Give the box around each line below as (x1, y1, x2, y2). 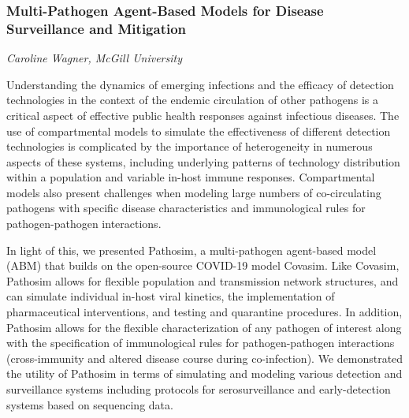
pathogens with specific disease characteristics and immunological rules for (6, 200, 366, 216)
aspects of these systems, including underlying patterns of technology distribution (6, 153, 400, 170)
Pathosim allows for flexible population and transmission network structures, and (6, 272, 399, 289)
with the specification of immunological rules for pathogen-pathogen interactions (6, 334, 395, 351)
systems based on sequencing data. (6, 396, 173, 412)
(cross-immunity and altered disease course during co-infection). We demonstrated (6, 349, 403, 366)
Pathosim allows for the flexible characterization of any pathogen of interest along (6, 319, 402, 335)
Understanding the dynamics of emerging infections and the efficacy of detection (6, 76, 394, 92)
